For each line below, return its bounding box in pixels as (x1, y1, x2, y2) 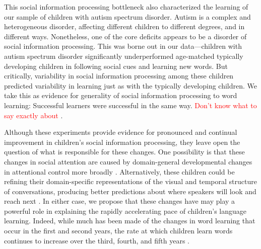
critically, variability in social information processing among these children (4, 70, 234, 81)
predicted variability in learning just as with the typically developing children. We (4, 80, 257, 91)
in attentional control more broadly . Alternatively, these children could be (4, 166, 235, 177)
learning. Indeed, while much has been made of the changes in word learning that (4, 215, 255, 226)
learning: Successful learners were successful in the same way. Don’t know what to (4, 100, 257, 110)
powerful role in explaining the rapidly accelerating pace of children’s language (4, 205, 246, 216)
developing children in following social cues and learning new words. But (4, 60, 228, 71)
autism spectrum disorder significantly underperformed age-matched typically (4, 50, 243, 61)
